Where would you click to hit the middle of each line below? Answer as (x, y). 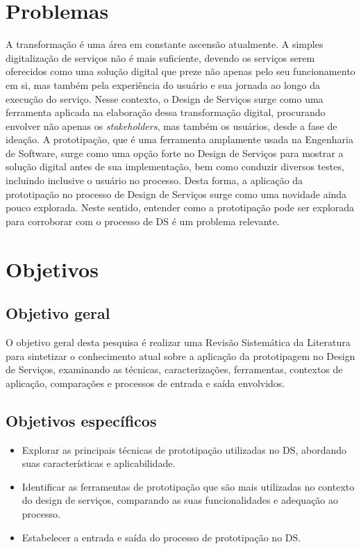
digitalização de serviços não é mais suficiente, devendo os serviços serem (160, 57)
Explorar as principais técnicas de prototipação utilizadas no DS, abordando (184, 449)
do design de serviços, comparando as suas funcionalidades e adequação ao (180, 500)
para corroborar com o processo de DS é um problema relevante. (143, 221)
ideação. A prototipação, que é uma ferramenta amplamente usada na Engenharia (179, 139)
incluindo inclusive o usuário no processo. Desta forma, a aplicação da (154, 180)
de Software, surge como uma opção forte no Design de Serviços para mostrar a (175, 153)
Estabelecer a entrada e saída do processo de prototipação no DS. (161, 537)
